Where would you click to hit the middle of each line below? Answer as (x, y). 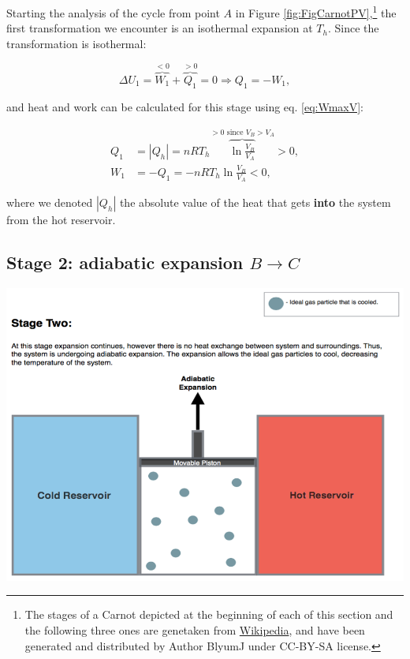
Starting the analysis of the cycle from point (113, 12)
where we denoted (50, 202)
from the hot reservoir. (61, 220)
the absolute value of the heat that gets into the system (255, 202)
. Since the (353, 28)
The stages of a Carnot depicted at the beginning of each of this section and (209, 614)
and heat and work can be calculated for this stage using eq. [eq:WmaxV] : (185, 106)
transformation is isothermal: (76, 43)
